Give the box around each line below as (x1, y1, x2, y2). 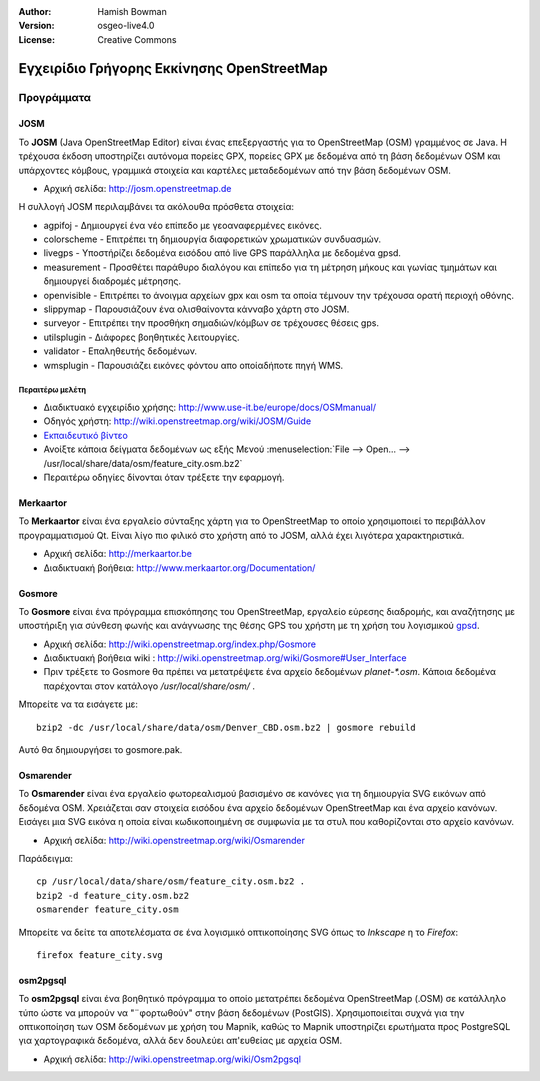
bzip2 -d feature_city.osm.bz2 (36, 890, 190, 901)
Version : (18, 20, 55, 32)
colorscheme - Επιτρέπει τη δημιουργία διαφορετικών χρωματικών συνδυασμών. (43, 233, 382, 245)
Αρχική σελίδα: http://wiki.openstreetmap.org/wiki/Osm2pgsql (43, 1053, 302, 1065)
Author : (18, 6, 52, 17)
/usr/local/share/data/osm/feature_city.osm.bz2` (43, 457, 243, 469)
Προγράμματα (18, 90, 92, 104)
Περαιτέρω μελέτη (18, 385, 87, 395)
